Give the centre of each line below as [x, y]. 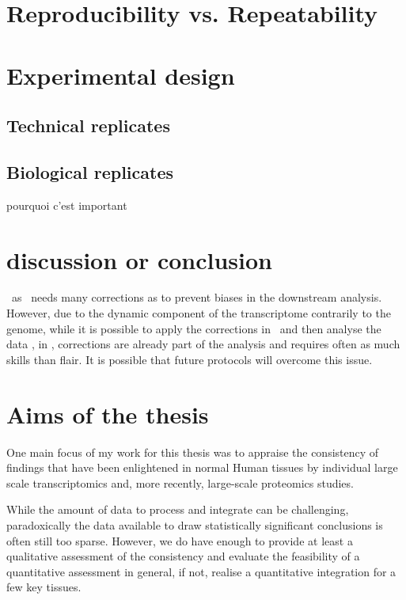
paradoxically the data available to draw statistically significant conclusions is [195, 524]
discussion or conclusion [139, 259]
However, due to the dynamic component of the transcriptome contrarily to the [199, 313]
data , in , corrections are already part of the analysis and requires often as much [203, 344]
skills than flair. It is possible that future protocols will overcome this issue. [190, 359]
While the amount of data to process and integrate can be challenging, [178, 509]
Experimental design [121, 75]
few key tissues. [44, 587]
